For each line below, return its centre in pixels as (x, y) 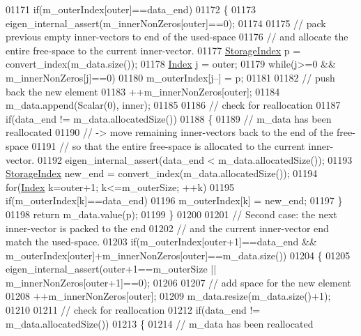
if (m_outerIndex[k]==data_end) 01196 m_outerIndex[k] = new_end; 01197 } (174, 200)
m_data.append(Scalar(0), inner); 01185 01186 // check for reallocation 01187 (173, 105)
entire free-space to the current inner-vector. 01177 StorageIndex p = (153, 50)
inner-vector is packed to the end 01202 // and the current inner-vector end (167, 228)
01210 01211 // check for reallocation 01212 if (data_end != (133, 310)
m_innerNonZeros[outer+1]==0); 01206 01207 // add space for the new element (178, 282)
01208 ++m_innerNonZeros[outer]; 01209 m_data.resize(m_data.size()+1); (168, 296)
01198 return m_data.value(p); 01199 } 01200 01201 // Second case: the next (171, 214)
